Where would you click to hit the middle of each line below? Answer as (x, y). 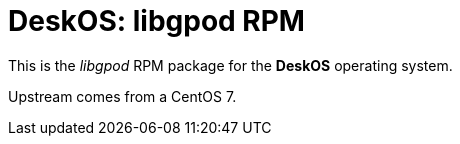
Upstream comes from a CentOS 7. (122, 96)
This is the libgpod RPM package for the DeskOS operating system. (230, 65)
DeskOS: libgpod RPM (156, 21)
